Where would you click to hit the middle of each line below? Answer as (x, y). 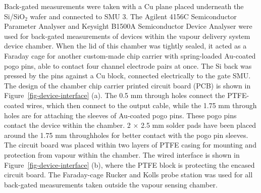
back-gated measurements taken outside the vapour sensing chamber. (111, 184)
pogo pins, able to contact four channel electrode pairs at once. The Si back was (128, 65)
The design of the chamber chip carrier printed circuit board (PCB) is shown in (127, 85)
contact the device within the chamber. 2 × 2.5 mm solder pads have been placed (130, 125)
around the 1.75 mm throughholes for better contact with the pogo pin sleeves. (126, 135)
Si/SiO (15, 16)
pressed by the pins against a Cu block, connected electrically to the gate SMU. (127, 76)
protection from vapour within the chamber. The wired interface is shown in (122, 154)
